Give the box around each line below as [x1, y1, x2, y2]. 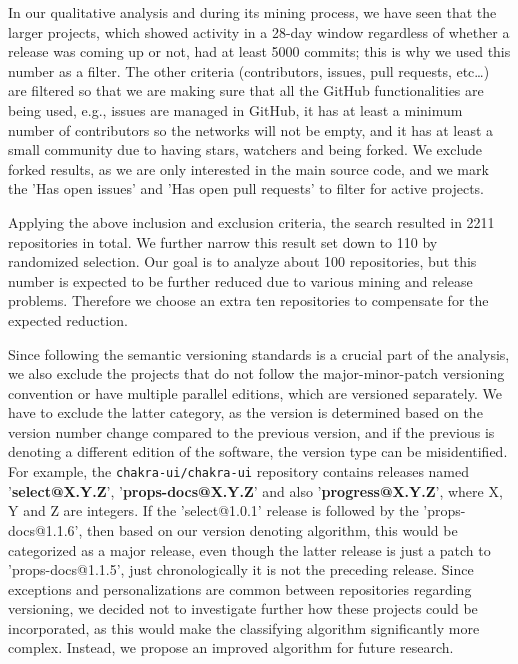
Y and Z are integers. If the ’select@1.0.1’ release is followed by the [8, 500, 419, 521]
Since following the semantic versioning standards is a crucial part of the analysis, [8, 343, 510, 364]
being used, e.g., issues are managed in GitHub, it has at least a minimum [8, 99, 463, 120]
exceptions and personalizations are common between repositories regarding [8, 578, 472, 599]
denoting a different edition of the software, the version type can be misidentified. [8, 441, 508, 462]
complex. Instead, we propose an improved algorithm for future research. [8, 637, 454, 658]
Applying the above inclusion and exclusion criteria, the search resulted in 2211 [8, 211, 495, 232]
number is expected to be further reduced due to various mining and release [8, 270, 473, 291]
